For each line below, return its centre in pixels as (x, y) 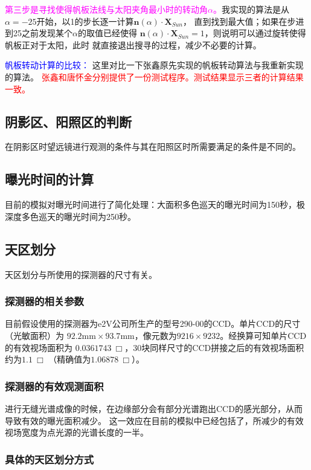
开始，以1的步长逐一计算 (85, 21)
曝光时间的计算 (49, 179)
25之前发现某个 (43, 33)
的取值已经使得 (107, 33)
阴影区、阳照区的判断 (68, 121)
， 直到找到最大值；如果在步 (239, 21)
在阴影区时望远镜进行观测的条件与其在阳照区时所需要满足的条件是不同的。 (153, 146)
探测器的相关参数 (44, 301)
